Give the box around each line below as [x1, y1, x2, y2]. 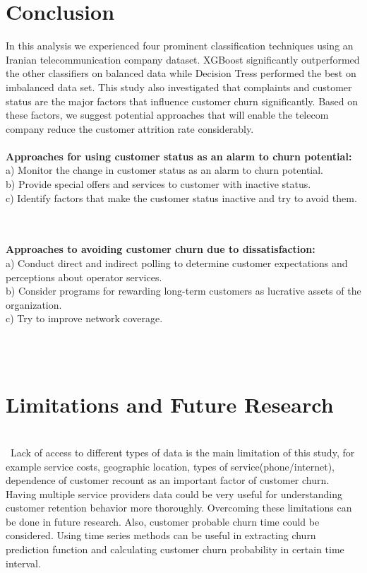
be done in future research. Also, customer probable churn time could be [6, 514, 320, 528]
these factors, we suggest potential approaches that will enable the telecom [6, 107, 329, 122]
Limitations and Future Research [6, 390, 334, 419]
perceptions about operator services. [6, 269, 162, 284]
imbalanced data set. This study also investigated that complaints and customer [6, 79, 352, 94]
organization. [6, 297, 62, 312]
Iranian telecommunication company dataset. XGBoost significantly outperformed [6, 52, 360, 66]
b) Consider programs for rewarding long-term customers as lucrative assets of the [6, 283, 361, 298]
